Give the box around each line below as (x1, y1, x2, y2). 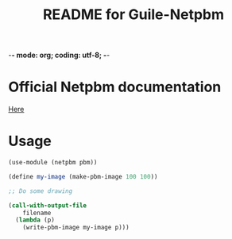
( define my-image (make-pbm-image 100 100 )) (8, 172, 158, 180)
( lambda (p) (15, 216, 56, 224)
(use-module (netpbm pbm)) (8, 159, 98, 167)
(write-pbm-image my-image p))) (22, 224, 130, 232)
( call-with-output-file (8, 201, 87, 210)
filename (22, 209, 52, 217)
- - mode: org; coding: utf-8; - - (8, 50, 110, 60)
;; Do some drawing (8, 187, 73, 195)
